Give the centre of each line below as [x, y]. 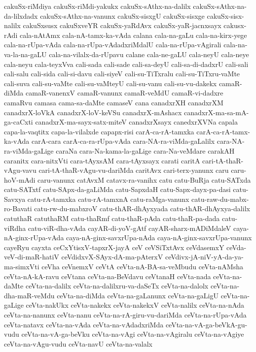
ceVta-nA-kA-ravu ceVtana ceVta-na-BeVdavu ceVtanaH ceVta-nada [108, 276]
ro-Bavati [18, 208]
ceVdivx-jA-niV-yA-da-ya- [204, 257]
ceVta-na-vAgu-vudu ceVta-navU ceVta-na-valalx [78, 343]
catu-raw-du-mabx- [220, 199]
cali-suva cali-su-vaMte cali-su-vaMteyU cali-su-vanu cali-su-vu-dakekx [110, 83]
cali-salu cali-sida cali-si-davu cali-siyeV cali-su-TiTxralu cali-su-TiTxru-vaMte [122, 74]
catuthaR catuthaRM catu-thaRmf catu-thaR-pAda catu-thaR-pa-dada [112, 218]
